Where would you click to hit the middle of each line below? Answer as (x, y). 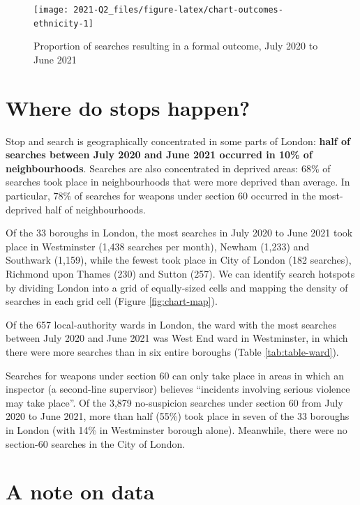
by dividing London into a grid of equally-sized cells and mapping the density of (177, 287)
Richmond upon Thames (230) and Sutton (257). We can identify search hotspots (180, 273)
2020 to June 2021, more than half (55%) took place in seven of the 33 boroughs (178, 416)
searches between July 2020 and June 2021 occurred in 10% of (159, 154)
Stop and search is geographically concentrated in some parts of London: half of (178, 141)
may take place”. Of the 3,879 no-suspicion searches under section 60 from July (174, 402)
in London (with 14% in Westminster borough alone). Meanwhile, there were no (177, 429)
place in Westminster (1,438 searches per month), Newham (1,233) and (158, 246)
